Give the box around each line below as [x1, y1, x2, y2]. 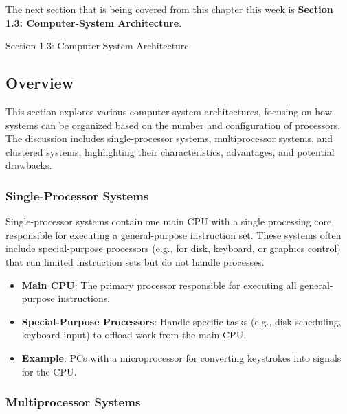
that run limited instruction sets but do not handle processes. [5, 254, 265, 268]
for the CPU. [21, 364, 77, 378]
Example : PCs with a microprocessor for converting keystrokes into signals [21, 350, 342, 365]
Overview [5, 72, 74, 93]
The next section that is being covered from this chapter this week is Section [5, 2, 333, 16]
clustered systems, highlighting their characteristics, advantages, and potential [5, 144, 335, 159]
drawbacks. [5, 158, 52, 172]
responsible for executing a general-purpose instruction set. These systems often [5, 227, 342, 242]
